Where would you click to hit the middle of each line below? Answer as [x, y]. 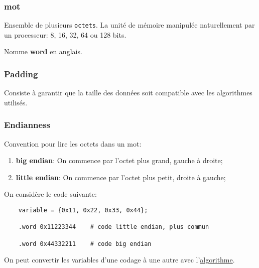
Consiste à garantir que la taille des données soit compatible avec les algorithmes [128, 93]
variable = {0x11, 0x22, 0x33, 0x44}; [83, 211]
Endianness [27, 125]
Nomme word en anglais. [43, 51]
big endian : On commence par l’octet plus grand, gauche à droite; [119, 160]
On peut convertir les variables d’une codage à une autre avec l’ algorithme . [119, 260]
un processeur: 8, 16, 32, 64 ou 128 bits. [65, 34]
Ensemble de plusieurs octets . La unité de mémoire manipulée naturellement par [129, 25]
